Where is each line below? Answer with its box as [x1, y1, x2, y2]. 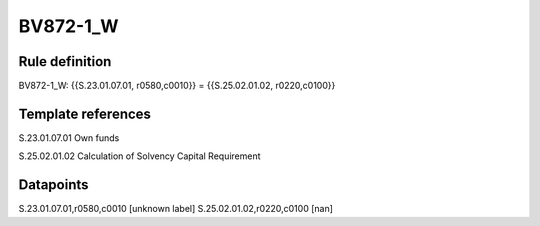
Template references [18, 105, 152, 122]
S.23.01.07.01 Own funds [18, 131, 120, 144]
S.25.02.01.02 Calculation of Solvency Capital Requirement [18, 150, 261, 162]
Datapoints [18, 176, 89, 194]
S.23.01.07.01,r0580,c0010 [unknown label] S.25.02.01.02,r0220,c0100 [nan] [18, 203, 334, 215]
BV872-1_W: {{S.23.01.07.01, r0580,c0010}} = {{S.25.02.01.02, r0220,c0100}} [18, 80, 336, 92]
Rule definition [18, 53, 112, 70]
